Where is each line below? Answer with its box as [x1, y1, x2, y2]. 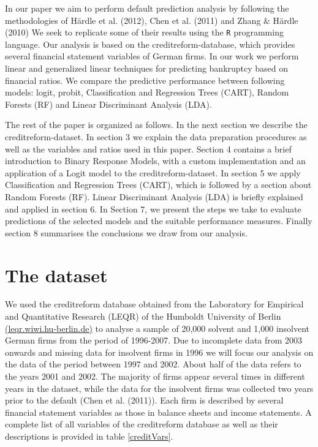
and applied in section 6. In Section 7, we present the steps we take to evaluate [5, 202, 301, 215]
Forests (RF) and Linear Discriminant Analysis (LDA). [5, 97, 212, 110]
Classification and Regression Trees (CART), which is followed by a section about [5, 178, 312, 191]
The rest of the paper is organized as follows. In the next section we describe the [5, 118, 308, 131]
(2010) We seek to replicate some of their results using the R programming [5, 26, 284, 39]
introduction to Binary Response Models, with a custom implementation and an [5, 154, 306, 167]
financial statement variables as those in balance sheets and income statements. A [5, 405, 312, 418]
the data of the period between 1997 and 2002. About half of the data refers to [5, 358, 301, 370]
